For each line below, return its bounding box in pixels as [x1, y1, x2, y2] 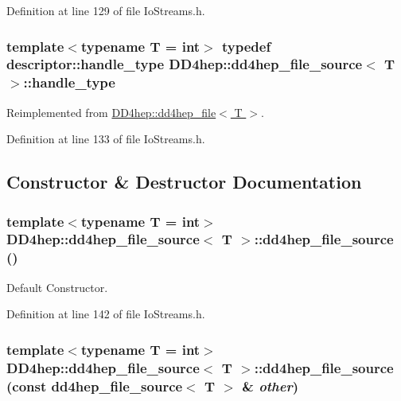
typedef [222, 36, 271, 56]
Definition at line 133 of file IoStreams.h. [6, 130, 205, 147]
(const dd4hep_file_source [6, 376, 183, 395]
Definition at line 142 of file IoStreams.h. [6, 306, 205, 322]
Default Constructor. [6, 278, 108, 295]
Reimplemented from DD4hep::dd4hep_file [6, 103, 216, 120]
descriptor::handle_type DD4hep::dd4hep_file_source [6, 54, 363, 74]
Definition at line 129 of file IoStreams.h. [6, 2, 205, 18]
